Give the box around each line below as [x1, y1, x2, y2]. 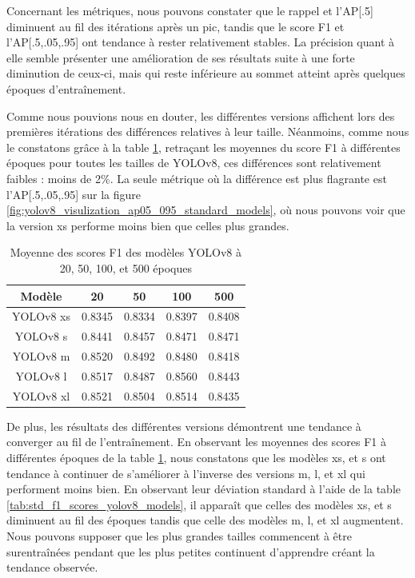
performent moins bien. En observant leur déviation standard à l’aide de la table [6, 480, 401, 497]
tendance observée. [6, 559, 98, 576]
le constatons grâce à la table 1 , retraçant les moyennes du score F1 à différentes [6, 138, 401, 155]
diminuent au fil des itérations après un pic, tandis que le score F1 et [6, 18, 345, 34]
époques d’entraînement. [6, 80, 126, 97]
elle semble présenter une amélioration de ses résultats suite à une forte [6, 49, 355, 66]
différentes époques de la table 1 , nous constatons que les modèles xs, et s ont [6, 449, 386, 465]
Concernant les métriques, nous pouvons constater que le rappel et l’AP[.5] [6, 2, 373, 18]
